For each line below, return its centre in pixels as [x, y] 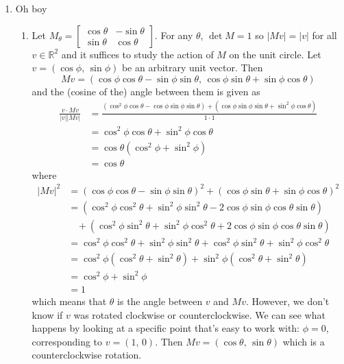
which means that [69, 301]
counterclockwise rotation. [87, 355]
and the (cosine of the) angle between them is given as [146, 91]
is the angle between [160, 301]
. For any [174, 35]
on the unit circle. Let [275, 54]
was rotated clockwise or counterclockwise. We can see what [199, 314]
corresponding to [67, 341]
